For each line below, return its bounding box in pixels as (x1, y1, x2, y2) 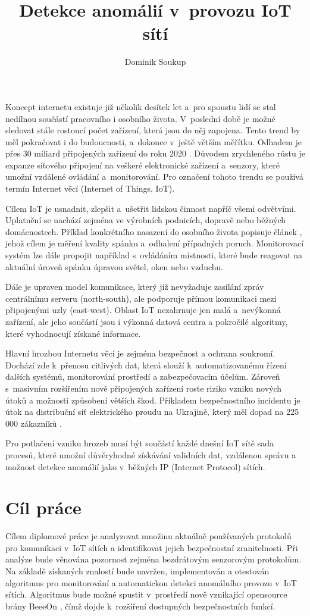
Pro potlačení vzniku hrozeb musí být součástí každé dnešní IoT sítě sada (5, 437, 274, 449)
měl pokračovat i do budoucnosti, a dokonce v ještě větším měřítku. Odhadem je (5, 135, 302, 148)
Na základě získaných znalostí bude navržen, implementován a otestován (5, 565, 270, 577)
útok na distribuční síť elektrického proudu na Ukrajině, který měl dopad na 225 (5, 405, 299, 418)
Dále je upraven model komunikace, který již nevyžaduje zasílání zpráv (5, 280, 264, 293)
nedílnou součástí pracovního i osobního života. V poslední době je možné (5, 112, 275, 124)
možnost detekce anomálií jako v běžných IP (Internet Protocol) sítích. (5, 460, 265, 473)
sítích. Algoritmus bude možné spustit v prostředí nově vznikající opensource (5, 588, 287, 601)
